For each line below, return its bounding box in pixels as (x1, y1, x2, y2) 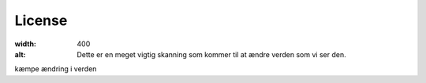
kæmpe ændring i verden (14, 64, 97, 74)
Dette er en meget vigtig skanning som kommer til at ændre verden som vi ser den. (77, 49, 346, 59)
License (14, 12, 68, 29)
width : (14, 39, 37, 49)
